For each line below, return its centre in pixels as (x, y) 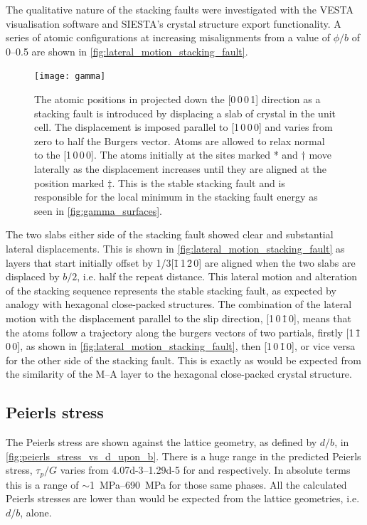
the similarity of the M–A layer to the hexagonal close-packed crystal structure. (179, 374)
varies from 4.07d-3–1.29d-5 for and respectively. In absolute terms (205, 470)
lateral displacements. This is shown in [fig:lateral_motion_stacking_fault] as (175, 248)
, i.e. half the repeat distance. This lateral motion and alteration (217, 276)
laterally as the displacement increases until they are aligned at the (181, 169)
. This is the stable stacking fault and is (198, 182)
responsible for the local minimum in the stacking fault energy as (176, 197)
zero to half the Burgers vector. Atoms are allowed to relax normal (180, 140)
